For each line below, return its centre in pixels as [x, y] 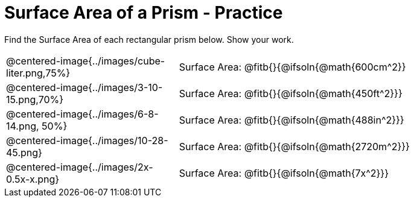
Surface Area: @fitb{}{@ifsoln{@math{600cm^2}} [292, 67]
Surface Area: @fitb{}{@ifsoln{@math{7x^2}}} [284, 173]
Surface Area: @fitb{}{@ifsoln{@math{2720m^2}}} [294, 146]
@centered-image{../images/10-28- [87, 140]
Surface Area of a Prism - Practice [144, 13]
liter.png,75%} [38, 73]
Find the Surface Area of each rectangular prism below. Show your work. [149, 39]
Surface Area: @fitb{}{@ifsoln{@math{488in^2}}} [291, 120]
